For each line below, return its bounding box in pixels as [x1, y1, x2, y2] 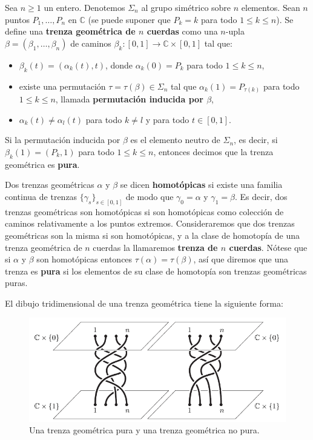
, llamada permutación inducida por [55, 93, 203, 105]
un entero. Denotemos [44, 1, 125, 13]
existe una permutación [19, 79, 106, 92]
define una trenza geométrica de [5, 25, 136, 38]
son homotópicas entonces [36, 253, 133, 265]
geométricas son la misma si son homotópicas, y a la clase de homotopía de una [5, 228, 300, 241]
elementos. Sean [241, 1, 300, 13]
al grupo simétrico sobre [141, 1, 231, 13]
